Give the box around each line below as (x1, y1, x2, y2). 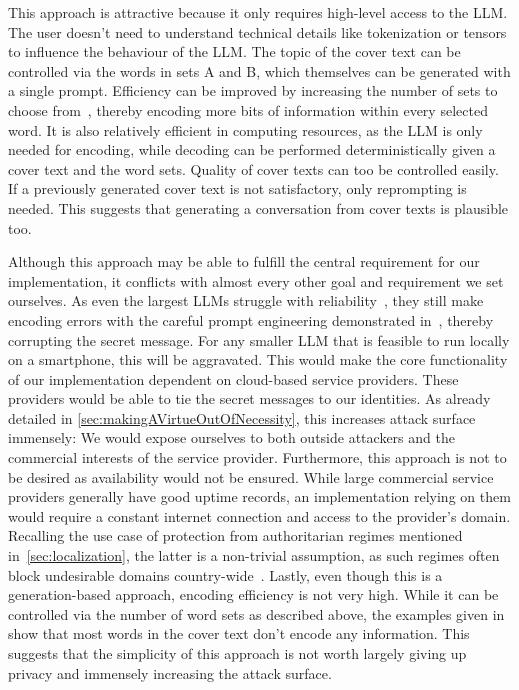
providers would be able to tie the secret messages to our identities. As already (8, 388, 491, 409)
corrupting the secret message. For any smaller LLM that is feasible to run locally (8, 329, 510, 350)
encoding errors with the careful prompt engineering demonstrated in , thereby (8, 309, 494, 330)
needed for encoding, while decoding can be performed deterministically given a (8, 139, 496, 160)
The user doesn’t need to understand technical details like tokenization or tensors (8, 21, 507, 42)
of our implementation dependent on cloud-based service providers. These (8, 368, 459, 389)
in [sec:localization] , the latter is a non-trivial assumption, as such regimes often (8, 545, 500, 566)
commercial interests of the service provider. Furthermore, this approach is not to (8, 447, 507, 468)
